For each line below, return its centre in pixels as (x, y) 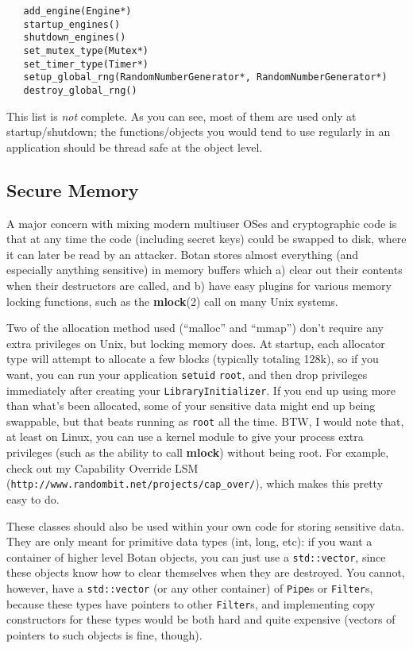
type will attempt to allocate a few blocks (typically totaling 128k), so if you (193, 359)
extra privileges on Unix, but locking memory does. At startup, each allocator (196, 343)
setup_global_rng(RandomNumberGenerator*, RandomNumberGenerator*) (205, 77)
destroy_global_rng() (80, 90)
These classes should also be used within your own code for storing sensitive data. (205, 525)
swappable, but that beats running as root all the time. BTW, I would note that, (205, 421)
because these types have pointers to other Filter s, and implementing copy (191, 603)
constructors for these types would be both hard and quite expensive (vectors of (201, 619)
